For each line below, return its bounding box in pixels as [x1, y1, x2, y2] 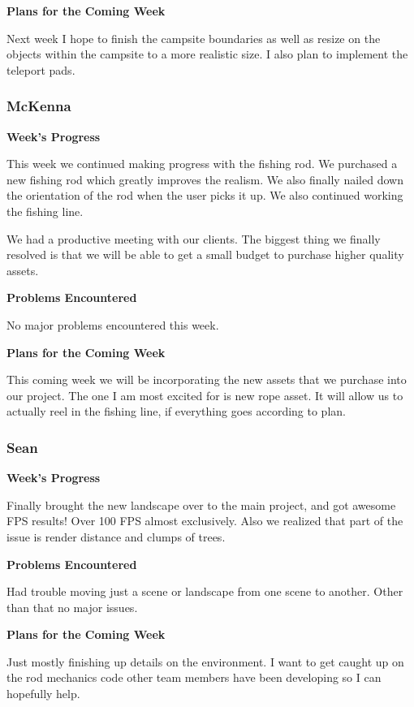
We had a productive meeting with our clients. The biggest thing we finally [6, 230, 381, 247]
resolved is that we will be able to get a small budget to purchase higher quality [6, 246, 404, 263]
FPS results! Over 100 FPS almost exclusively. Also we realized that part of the [6, 512, 403, 529]
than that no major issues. [6, 598, 138, 615]
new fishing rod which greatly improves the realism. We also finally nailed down [6, 170, 403, 188]
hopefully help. [6, 685, 80, 702]
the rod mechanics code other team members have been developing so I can [6, 669, 382, 686]
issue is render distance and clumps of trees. [6, 528, 226, 545]
